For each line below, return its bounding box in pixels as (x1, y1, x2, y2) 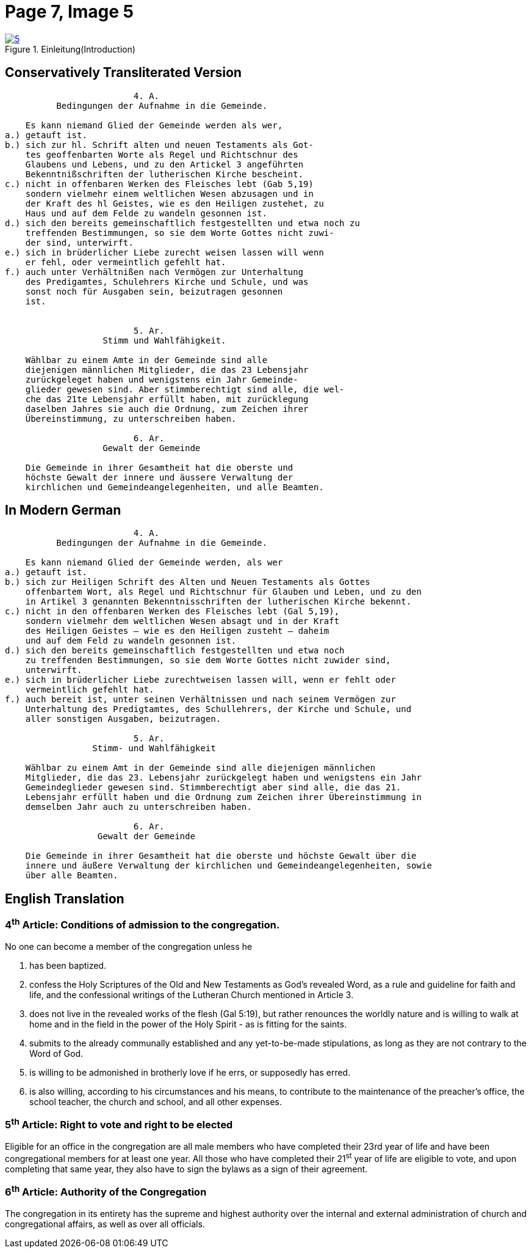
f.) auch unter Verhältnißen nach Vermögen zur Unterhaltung (5, 266, 303, 277)
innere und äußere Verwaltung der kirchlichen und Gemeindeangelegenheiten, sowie (25, 861, 432, 871)
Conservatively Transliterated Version (5, 65, 242, 81)
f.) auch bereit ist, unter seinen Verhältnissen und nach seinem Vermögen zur (5, 694, 396, 705)
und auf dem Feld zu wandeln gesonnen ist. (25, 636, 237, 646)
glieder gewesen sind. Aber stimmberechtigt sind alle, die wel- (25, 384, 345, 394)
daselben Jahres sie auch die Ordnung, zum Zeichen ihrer (25, 403, 309, 414)
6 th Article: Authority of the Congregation (5, 1184, 207, 1199)
